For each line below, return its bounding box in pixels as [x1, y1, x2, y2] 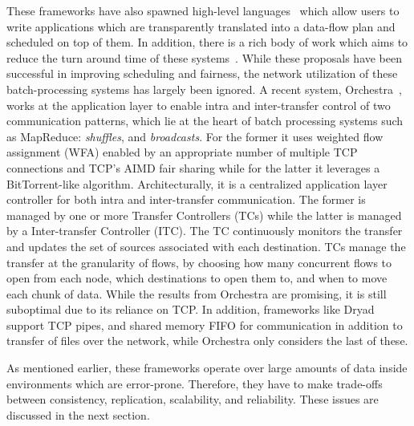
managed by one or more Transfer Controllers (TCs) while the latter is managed [6, 206, 402, 223]
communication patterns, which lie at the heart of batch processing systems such [6, 112, 404, 129]
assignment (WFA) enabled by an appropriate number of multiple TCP [6, 144, 358, 160]
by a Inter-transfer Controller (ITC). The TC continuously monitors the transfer [6, 222, 403, 239]
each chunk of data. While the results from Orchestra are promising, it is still [6, 285, 387, 302]
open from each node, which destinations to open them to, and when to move [6, 270, 388, 286]
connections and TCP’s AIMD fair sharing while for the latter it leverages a [6, 159, 380, 176]
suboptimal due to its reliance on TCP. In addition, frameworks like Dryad [6, 301, 375, 318]
